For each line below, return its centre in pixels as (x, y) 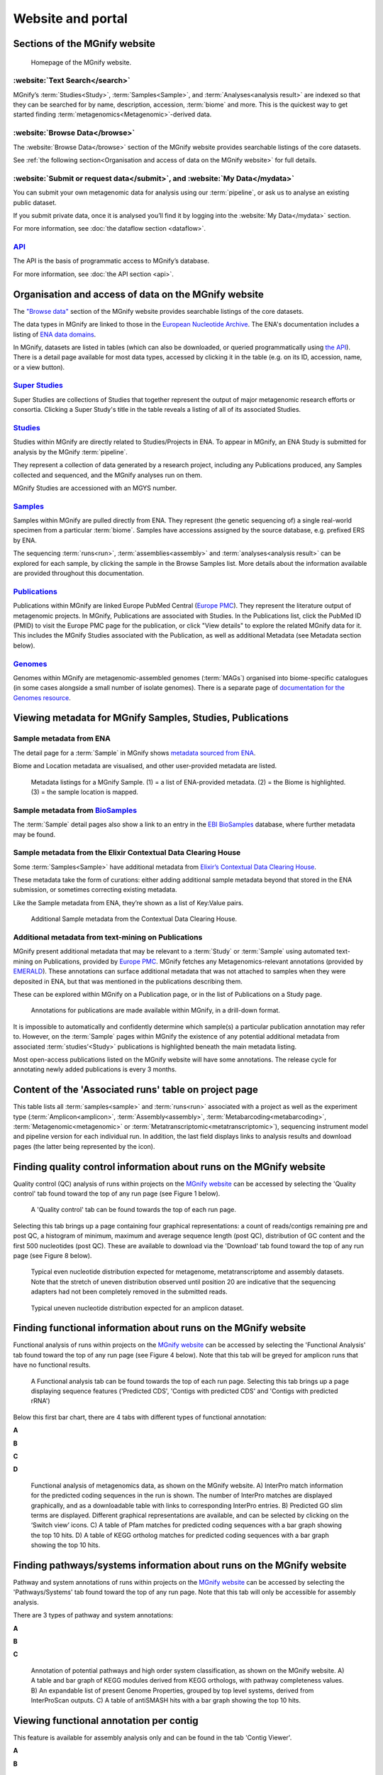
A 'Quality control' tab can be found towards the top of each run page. (134, 1210)
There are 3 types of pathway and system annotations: (93, 1615)
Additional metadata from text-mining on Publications (108, 937)
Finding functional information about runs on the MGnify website (160, 1328)
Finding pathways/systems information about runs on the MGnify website (180, 1565)
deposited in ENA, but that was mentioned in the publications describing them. (128, 981)
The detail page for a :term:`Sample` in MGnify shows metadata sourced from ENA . (134, 753)
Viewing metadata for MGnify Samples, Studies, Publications (151, 718)
